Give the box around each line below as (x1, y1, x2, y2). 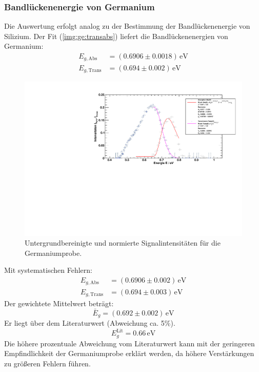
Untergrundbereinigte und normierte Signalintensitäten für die (25, 237, 221, 248)
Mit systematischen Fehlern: (4, 265, 92, 275)
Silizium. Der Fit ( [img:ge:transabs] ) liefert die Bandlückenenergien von (4, 30, 228, 41)
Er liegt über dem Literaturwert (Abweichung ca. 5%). (4, 318, 175, 328)
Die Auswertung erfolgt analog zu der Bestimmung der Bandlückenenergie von (4, 21, 250, 31)
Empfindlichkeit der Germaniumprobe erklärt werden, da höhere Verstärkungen (4, 348, 254, 359)
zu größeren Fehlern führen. (4, 358, 91, 368)
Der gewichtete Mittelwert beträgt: (4, 297, 114, 308)
